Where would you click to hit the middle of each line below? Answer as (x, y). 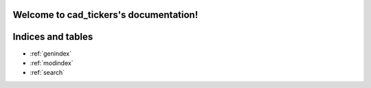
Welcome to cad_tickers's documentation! (105, 15)
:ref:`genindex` (51, 53)
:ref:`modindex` (52, 63)
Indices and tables (53, 37)
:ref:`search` (47, 73)
